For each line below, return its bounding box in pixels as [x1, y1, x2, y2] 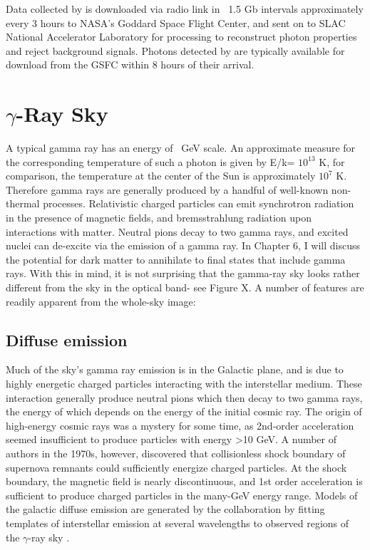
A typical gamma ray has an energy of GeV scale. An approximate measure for [6, 140, 356, 155]
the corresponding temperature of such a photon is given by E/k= [6, 154, 295, 169]
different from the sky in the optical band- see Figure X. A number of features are [6, 280, 364, 295]
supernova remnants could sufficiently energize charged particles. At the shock [6, 460, 347, 474]
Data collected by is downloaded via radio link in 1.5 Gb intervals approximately [6, 1, 364, 16]
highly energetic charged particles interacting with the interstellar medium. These [6, 376, 362, 391]
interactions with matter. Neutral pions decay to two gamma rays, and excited [6, 224, 349, 239]
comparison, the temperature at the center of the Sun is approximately [6, 168, 316, 183]
